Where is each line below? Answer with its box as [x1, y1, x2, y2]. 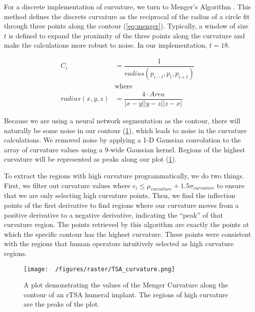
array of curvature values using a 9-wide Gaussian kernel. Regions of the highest [4, 144, 245, 154]
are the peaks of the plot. [24, 299, 100, 309]
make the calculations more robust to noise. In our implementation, [4, 40, 207, 50]
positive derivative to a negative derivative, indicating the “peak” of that [4, 209, 223, 220]
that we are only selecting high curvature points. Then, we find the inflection [4, 190, 235, 200]
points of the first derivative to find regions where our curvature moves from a [4, 199, 239, 210]
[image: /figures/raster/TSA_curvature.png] [24, 265, 175, 273]
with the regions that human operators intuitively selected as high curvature [4, 238, 234, 249]
